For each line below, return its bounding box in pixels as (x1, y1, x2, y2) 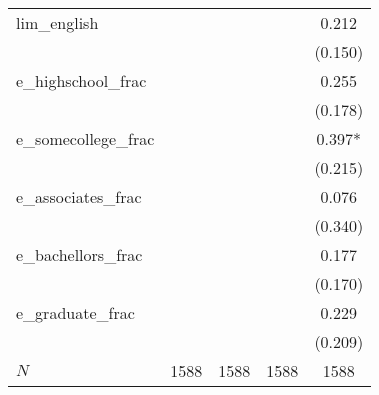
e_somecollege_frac (16, 127, 155, 150)
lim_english (16, 11, 99, 34)
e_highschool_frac (16, 69, 147, 92)
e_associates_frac (16, 185, 142, 208)
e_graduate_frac (16, 301, 135, 324)
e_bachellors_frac (16, 243, 143, 266)
